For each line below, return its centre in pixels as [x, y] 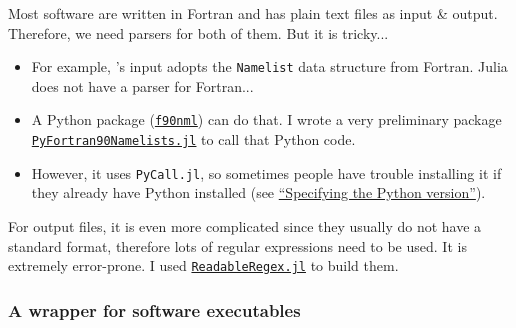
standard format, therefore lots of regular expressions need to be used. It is [237, 245]
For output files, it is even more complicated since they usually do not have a [245, 226]
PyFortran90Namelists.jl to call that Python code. [193, 139]
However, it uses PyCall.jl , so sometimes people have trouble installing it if [266, 172]
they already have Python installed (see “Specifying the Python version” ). [258, 192]
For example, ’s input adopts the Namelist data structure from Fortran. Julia [269, 66]
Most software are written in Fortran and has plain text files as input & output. [253, 13]
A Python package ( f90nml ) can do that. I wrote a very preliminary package [266, 119]
